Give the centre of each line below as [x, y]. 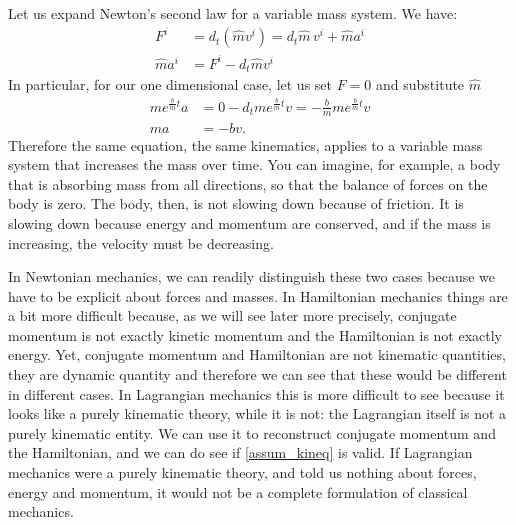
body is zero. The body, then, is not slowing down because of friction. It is [236, 203]
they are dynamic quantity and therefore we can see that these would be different [257, 374]
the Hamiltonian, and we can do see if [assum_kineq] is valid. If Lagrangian [240, 452]
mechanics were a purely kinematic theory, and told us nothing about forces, [242, 472]
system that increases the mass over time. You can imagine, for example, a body [254, 164]
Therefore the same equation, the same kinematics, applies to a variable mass [245, 144]
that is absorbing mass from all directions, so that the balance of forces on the [248, 183]
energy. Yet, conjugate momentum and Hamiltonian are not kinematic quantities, [257, 354]
